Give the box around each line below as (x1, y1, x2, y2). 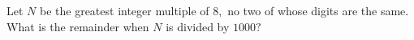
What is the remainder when (6, 18, 149, 34)
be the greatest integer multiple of (39, 2, 209, 18)
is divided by (166, 18, 230, 34)
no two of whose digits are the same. (227, 2, 409, 18)
